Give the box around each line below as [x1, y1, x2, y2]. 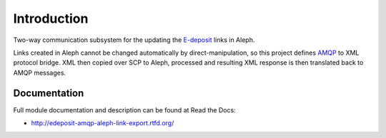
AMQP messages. [13, 68, 66, 77]
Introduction [13, 11, 89, 26]
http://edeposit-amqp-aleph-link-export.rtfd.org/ [31, 119, 174, 127]
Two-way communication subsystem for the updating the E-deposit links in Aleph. [13, 36, 255, 44]
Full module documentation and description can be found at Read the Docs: [13, 105, 236, 114]
